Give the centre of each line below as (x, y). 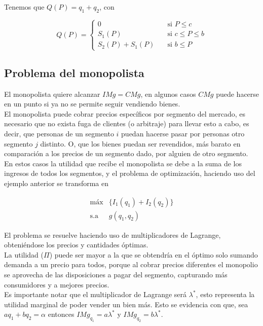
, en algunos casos (168, 94)
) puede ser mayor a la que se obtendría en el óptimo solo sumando (154, 254)
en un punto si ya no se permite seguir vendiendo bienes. (92, 104)
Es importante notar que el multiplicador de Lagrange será (96, 294)
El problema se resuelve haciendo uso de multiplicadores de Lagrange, (112, 234)
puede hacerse (238, 94)
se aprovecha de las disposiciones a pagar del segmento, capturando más (116, 274)
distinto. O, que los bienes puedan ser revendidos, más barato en (140, 143)
